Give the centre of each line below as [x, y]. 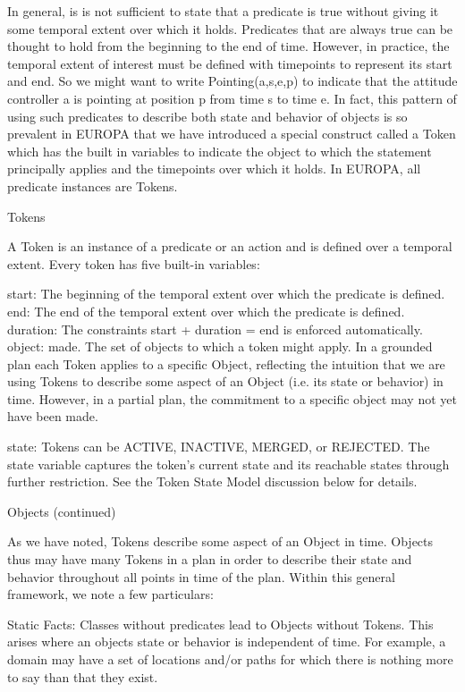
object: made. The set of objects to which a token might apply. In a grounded [220, 346]
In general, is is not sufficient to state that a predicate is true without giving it [223, 11]
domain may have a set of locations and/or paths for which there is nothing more [230, 659]
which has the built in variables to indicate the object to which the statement [220, 151]
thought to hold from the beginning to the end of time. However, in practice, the [228, 46]
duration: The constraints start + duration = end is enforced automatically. [215, 329]
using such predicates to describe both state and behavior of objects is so [207, 116]
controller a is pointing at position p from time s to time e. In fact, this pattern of [232, 98]
